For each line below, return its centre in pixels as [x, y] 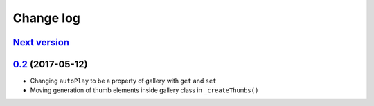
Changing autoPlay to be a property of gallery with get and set [123, 81]
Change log [47, 18]
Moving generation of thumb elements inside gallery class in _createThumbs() [144, 90]
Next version [41, 42]
